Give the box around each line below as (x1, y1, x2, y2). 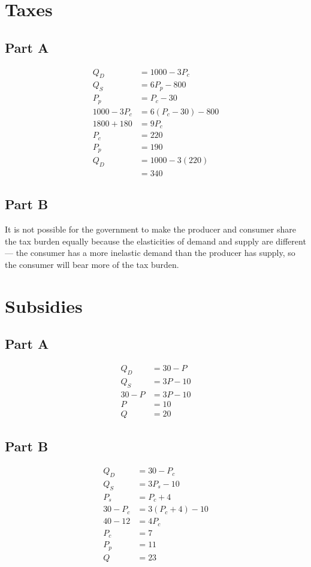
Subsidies (5, 293, 83, 318)
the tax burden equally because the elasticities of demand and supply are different (5, 234, 306, 247)
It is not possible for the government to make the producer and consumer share (5, 223, 296, 236)
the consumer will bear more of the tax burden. (5, 258, 179, 271)
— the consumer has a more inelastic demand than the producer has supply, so (5, 246, 295, 259)
